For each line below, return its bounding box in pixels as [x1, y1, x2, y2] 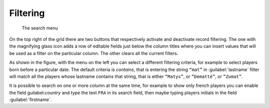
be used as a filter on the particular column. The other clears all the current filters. [9, 50, 178, 56]
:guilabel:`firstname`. [9, 96, 52, 102]
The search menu [21, 25, 58, 31]
